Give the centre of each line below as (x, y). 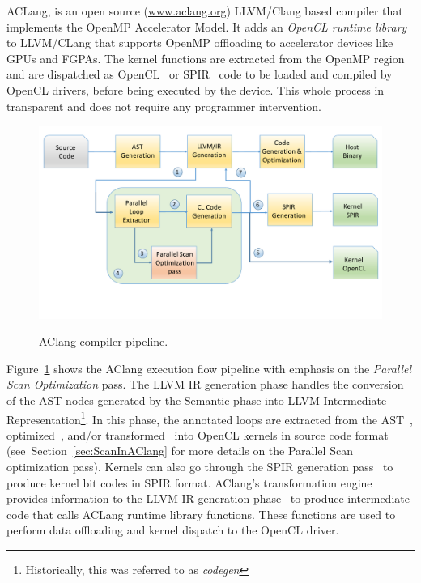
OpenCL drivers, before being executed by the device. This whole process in (196, 89)
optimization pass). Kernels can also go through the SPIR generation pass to (200, 467)
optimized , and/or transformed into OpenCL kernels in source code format (198, 434)
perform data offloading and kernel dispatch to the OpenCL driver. (173, 530)
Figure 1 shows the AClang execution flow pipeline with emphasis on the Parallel (209, 368)
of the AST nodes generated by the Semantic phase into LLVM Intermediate (197, 400)
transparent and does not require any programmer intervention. (164, 106)
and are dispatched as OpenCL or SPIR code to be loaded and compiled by (200, 74)
